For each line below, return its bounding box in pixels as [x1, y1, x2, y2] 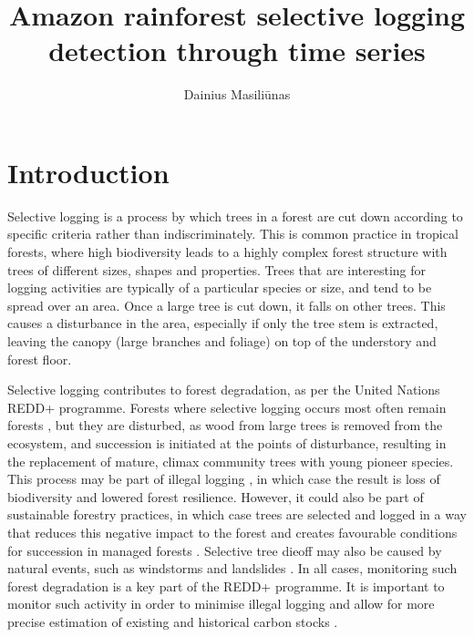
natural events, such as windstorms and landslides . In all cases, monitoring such [7, 559, 458, 578]
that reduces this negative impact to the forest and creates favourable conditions [7, 522, 458, 541]
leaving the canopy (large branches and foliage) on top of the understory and [7, 332, 437, 350]
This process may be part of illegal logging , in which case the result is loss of [7, 469, 440, 488]
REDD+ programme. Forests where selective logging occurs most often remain [7, 397, 447, 416]
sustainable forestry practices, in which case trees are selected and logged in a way [7, 505, 467, 524]
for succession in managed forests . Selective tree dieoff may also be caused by [7, 540, 442, 560]
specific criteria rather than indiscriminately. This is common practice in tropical [7, 224, 459, 243]
